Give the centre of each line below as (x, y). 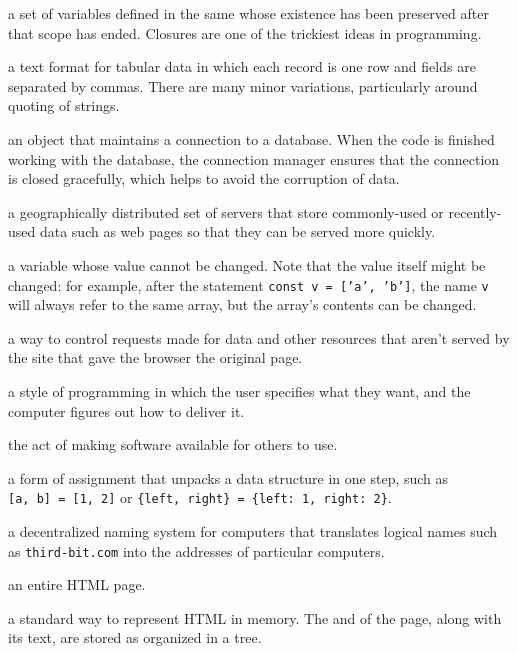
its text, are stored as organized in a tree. (135, 637)
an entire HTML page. (77, 584)
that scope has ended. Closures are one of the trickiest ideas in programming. (245, 32)
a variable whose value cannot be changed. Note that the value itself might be (247, 264)
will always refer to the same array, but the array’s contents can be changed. (242, 304)
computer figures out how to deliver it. (126, 410)
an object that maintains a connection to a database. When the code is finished (251, 138)
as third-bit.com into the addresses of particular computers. (196, 550)
